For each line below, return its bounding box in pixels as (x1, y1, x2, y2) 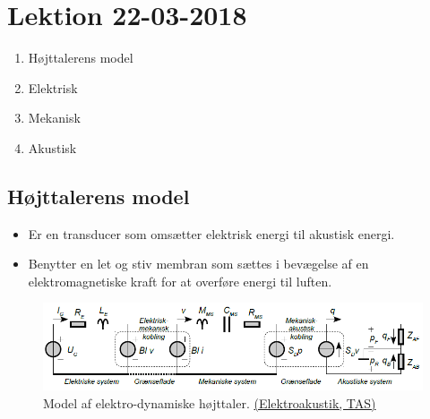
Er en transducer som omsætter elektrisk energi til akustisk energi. (28, 224, 395, 243)
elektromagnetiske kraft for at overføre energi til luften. (28, 271, 332, 290)
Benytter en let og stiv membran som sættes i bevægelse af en (28, 254, 369, 273)
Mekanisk (28, 108, 81, 127)
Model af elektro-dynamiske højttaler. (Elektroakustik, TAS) (43, 393, 376, 412)
